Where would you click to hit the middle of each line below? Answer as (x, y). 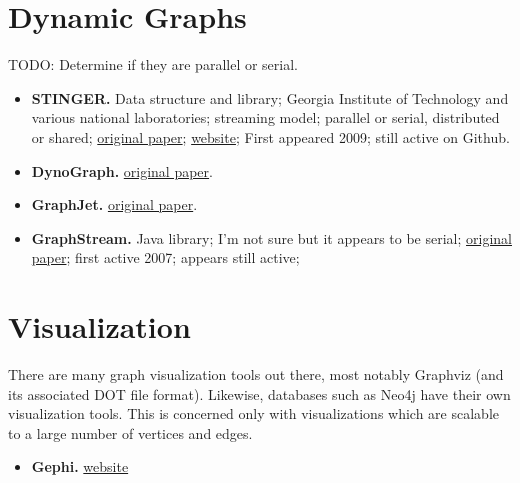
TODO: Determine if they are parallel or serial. (153, 64)
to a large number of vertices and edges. (130, 432)
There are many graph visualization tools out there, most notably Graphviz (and (256, 374)
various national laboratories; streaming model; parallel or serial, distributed (265, 117)
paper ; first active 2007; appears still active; (165, 257)
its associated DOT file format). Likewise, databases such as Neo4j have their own (259, 393)
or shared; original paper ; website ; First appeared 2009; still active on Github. (270, 136)
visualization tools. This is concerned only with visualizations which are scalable (254, 413)
